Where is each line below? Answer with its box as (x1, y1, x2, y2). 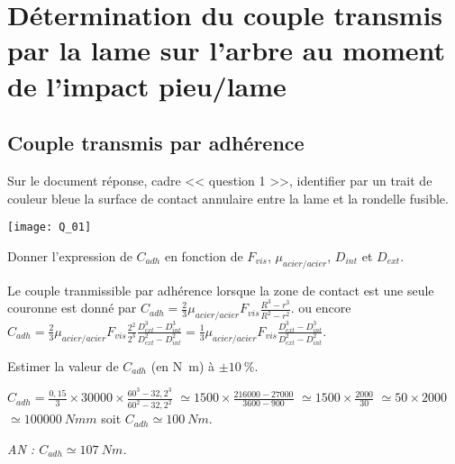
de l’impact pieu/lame (7, 67, 287, 104)
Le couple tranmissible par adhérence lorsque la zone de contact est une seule (7, 280, 434, 299)
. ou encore (290, 298, 351, 317)
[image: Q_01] (7, 221, 92, 234)
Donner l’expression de (7, 246, 132, 265)
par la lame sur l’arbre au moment (7, 32, 446, 68)
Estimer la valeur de (7, 356, 119, 375)
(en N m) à (150, 356, 215, 375)
